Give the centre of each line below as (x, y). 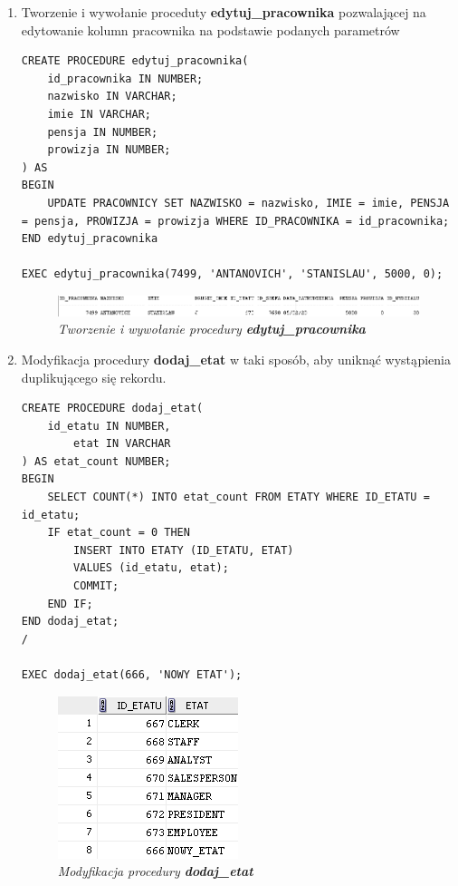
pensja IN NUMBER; (103, 132)
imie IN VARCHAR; (99, 114)
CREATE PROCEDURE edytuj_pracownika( (135, 61)
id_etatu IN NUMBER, (109, 426)
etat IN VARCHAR (122, 444)
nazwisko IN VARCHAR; (112, 97)
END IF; (70, 604)
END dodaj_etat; (70, 622)
